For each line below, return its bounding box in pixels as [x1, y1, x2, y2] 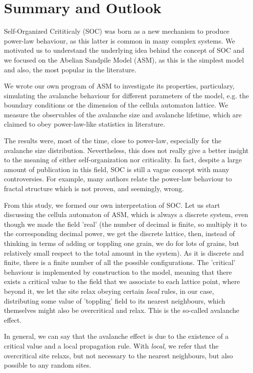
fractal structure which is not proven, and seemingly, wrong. [4, 183, 184, 194]
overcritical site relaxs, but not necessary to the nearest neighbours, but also [4, 350, 233, 360]
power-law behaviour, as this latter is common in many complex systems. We [4, 35, 235, 45]
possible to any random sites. [4, 360, 92, 370]
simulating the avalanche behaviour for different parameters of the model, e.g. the [4, 90, 249, 100]
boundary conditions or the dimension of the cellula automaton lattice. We [4, 100, 228, 110]
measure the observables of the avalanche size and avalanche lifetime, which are [4, 109, 242, 119]
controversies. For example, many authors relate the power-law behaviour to [4, 174, 232, 184]
